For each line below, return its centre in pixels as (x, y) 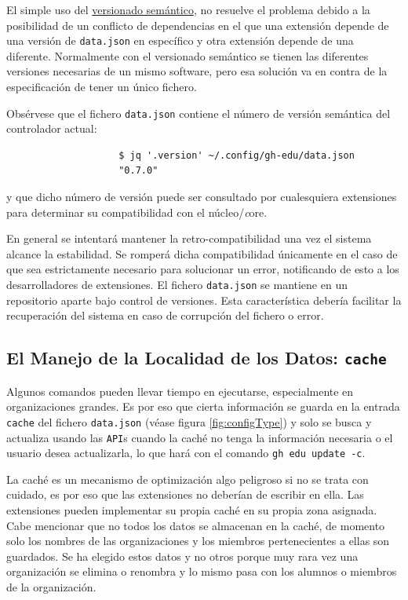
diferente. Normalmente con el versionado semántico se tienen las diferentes (188, 55)
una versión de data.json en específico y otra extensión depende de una (180, 40)
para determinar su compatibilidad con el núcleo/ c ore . (137, 212)
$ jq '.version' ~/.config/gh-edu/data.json (237, 155)
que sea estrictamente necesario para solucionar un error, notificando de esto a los (203, 269)
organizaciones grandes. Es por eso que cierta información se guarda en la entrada (203, 406)
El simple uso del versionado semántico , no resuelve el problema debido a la (188, 9)
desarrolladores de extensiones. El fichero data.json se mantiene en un (177, 285)
